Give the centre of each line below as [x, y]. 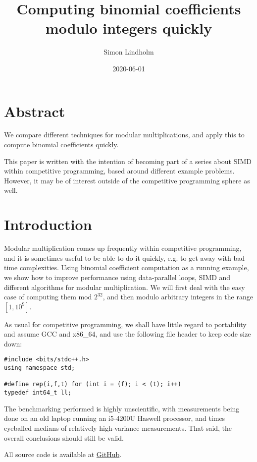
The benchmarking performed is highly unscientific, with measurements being [122, 408]
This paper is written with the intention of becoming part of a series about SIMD [128, 161]
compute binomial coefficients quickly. [61, 144]
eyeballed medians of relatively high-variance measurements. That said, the [118, 428]
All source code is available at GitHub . [63, 454]
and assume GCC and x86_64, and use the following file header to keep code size [128, 334]
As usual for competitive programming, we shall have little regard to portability [125, 324]
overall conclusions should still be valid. [64, 437]
